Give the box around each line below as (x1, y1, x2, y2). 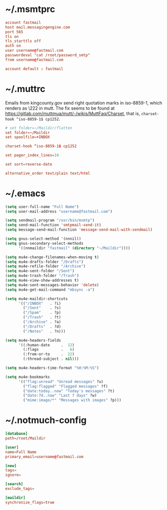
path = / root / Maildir (5, 436, 46, 441)
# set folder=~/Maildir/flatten (5, 125, 72, 131)
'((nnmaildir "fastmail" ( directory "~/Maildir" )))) (18, 245, 131, 251)
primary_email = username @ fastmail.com (5, 454, 84, 459)
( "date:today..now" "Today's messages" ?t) (23, 388, 115, 393)
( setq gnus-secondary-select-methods (5, 241, 84, 246)
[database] (5, 431, 28, 436)
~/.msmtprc (5, 4, 56, 15)
